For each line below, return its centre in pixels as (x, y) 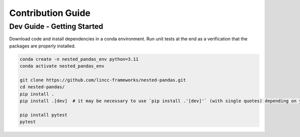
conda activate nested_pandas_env (62, 66)
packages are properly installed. (42, 46)
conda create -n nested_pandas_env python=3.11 (79, 59)
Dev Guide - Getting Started (56, 26)
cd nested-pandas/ (42, 87)
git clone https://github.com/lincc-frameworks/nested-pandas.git (103, 80)
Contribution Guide (50, 13)
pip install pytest (43, 115)
